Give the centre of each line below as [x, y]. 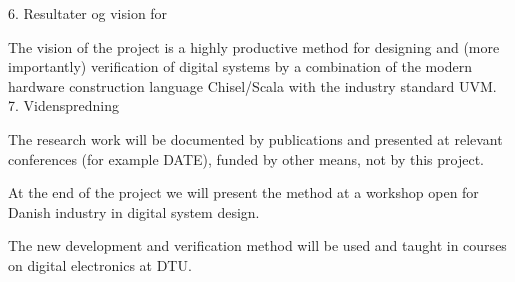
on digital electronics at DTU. [100, 264]
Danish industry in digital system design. [134, 211]
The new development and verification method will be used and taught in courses [257, 245]
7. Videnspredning [63, 105]
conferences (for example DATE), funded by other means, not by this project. [246, 158]
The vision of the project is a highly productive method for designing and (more [254, 46]
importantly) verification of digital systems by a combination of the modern [240, 66]
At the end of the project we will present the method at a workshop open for [243, 192]
